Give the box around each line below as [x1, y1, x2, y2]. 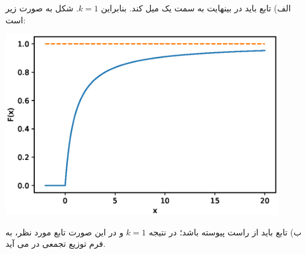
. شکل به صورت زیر [5, 2, 79, 14]
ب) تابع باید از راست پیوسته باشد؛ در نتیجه [148, 225, 302, 238]
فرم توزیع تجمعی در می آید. [5, 237, 106, 250]
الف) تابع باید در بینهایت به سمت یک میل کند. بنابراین [101, 2, 291, 14]
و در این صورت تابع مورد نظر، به [5, 225, 124, 238]
